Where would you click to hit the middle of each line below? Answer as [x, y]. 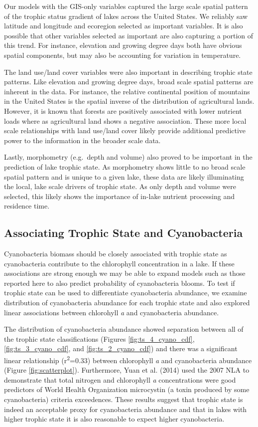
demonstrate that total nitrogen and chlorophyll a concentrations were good [120, 379]
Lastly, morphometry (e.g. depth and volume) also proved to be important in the [128, 157]
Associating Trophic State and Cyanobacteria [124, 233]
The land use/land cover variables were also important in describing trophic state [128, 72]
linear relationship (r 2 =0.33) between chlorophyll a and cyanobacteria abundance [128, 359]
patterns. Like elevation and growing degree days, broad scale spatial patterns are [129, 82]
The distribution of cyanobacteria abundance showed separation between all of [124, 329]
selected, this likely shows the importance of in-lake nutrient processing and [119, 196]
